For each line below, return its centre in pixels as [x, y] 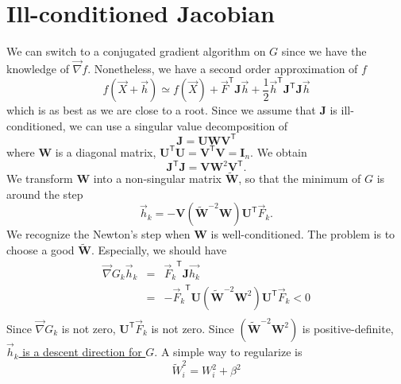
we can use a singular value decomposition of [179, 125]
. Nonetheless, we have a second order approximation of [223, 68]
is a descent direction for [82, 352]
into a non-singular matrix [157, 178]
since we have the [324, 51]
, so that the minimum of [300, 178]
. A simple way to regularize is [228, 352]
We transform [40, 178]
